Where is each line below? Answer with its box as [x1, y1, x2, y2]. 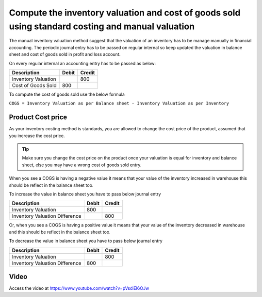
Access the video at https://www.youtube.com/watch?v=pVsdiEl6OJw [9, 285, 149, 291]
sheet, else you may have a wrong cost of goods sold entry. [22, 162, 142, 168]
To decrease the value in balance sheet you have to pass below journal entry [9, 238, 163, 244]
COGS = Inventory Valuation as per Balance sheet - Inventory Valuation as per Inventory [9, 101, 229, 106]
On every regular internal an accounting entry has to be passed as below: [9, 60, 156, 66]
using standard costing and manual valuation [9, 21, 195, 32]
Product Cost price [9, 113, 67, 122]
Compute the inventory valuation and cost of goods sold [9, 7, 241, 18]
